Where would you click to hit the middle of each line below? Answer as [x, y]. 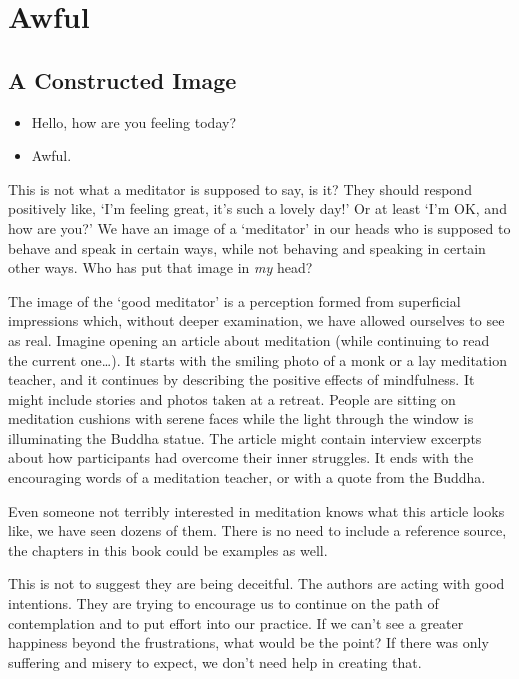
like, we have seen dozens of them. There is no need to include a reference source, [257, 530]
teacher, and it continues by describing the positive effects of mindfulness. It [241, 379]
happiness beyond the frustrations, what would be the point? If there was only [248, 642]
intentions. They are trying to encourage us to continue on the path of [223, 603]
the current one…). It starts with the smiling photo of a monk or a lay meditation [257, 359]
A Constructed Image [122, 79]
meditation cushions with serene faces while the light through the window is [241, 418]
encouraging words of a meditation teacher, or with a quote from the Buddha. [247, 477]
